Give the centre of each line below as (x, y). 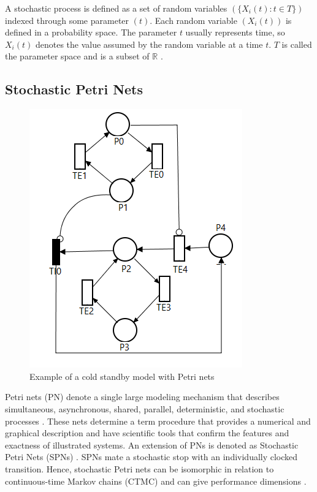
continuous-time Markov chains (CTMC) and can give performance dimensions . (156, 481)
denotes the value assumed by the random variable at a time (149, 44)
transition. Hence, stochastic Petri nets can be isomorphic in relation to (139, 468)
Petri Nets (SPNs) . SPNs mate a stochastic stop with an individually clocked (151, 457)
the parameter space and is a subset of (77, 56)
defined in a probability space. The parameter (91, 32)
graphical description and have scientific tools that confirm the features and (147, 433)
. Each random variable (193, 20)
